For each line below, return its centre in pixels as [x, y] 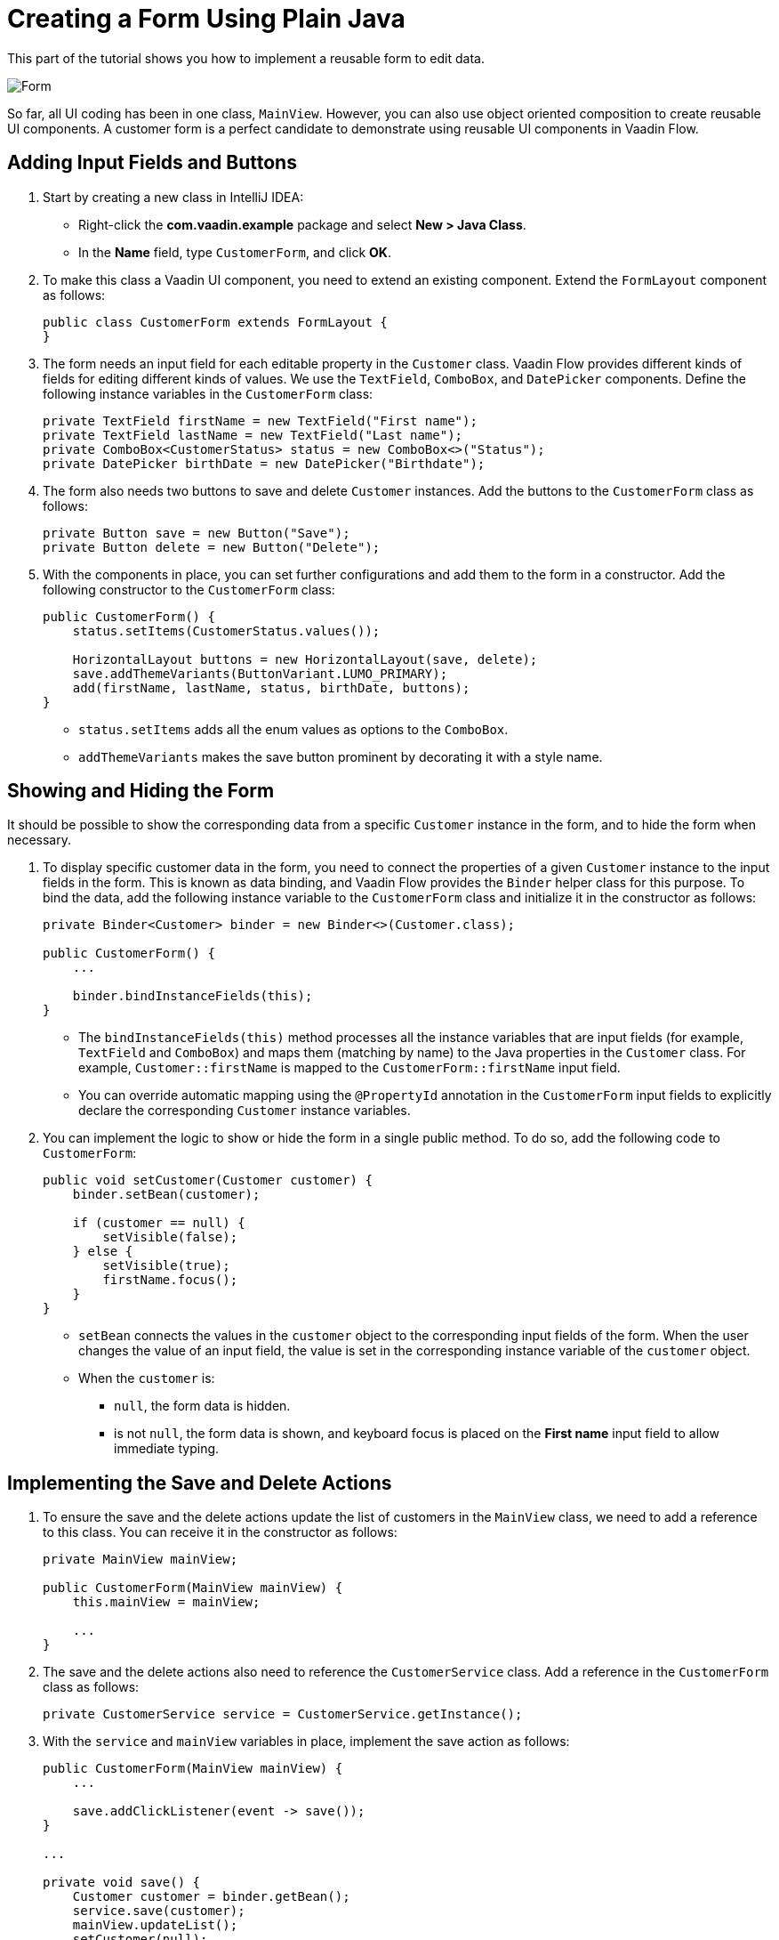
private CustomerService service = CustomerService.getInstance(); [283, 1714]
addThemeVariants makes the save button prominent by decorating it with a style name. [341, 756]
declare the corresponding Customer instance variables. [245, 1111]
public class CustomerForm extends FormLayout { [215, 322]
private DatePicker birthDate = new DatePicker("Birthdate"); [264, 463]
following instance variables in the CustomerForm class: [208, 393]
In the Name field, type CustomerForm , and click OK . [235, 252]
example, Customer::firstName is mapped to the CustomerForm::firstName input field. [349, 1068]
